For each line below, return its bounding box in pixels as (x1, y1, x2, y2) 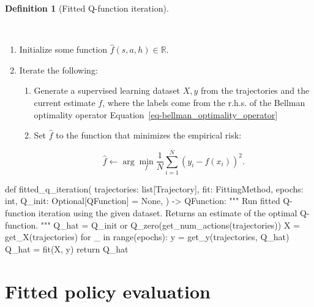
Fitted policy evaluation (5, 278, 211, 303)
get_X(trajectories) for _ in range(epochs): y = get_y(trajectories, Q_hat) (5, 230, 290, 243)
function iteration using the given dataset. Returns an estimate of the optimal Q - (5, 207, 310, 219)
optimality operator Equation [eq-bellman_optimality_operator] (34, 108, 278, 121)
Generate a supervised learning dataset (34, 84, 181, 97)
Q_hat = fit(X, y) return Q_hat (5, 242, 129, 255)
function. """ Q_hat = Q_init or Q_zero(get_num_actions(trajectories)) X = (5, 218, 300, 231)
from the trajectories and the (201, 84, 310, 97)
